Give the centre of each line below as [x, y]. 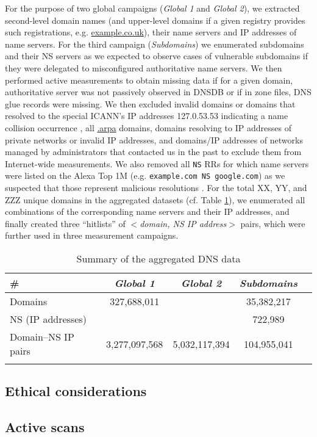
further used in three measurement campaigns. [92, 235]
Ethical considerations [76, 391]
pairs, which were [273, 223]
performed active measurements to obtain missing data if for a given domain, [149, 80]
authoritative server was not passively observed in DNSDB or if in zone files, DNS [158, 92]
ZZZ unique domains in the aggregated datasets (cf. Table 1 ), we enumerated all [155, 199]
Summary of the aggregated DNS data [158, 258]
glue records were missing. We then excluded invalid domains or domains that [150, 103]
